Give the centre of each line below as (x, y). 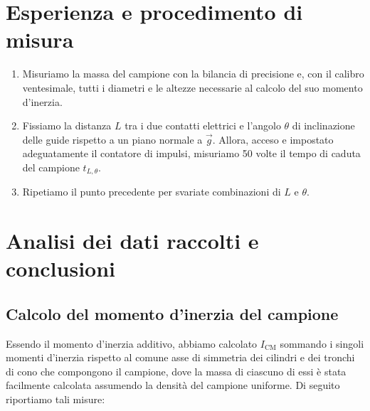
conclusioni (61, 268)
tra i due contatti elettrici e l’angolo (203, 126)
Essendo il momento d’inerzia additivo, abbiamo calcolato (132, 343)
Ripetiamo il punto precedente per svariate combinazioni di (152, 192)
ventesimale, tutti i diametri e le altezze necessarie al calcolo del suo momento (192, 87)
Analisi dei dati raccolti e (132, 241)
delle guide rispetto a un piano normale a (112, 139)
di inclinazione (323, 126)
